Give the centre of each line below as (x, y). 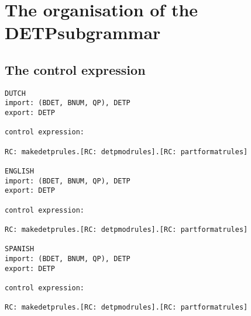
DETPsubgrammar (83, 32)
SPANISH (20, 249)
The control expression (75, 69)
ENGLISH (20, 171)
